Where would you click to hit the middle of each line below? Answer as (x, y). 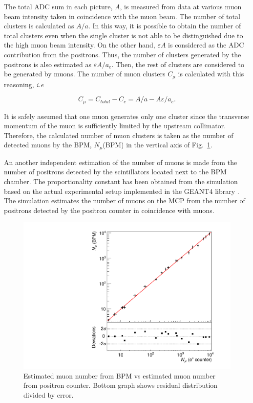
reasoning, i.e (24, 84)
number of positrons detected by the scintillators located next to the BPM (115, 172)
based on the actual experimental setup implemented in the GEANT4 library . (122, 191)
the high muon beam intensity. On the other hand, (80, 45)
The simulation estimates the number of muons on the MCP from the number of (125, 201)
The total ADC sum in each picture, (58, 6)
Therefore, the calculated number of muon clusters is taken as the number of (119, 135)
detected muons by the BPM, (48, 145)
